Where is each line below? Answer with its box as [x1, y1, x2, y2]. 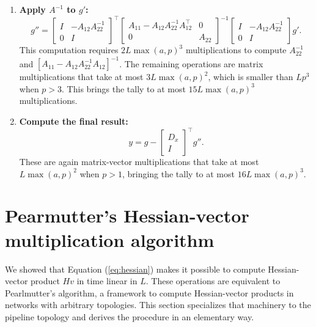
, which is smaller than [208, 70, 293, 83]
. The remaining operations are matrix [119, 57, 263, 70]
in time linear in [76, 274, 138, 287]
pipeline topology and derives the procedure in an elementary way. [5, 310, 254, 323]
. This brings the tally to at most [62, 82, 186, 95]
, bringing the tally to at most [122, 167, 235, 180]
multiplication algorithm [5, 227, 215, 252]
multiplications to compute [185, 43, 287, 56]
